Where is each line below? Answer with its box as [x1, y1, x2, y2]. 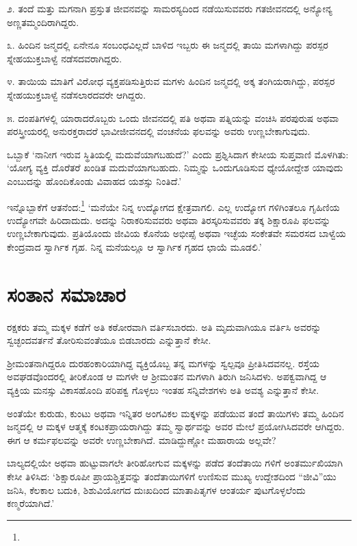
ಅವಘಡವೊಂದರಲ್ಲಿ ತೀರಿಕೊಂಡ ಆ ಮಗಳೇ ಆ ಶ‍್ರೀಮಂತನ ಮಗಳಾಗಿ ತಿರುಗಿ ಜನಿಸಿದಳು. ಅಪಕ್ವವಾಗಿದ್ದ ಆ [7, 369, 327, 384]
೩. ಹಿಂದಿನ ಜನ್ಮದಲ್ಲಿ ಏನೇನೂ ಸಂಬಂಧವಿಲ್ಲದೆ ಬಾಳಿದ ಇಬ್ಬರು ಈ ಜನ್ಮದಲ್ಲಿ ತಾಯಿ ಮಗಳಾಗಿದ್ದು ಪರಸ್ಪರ [7, 38, 328, 52]
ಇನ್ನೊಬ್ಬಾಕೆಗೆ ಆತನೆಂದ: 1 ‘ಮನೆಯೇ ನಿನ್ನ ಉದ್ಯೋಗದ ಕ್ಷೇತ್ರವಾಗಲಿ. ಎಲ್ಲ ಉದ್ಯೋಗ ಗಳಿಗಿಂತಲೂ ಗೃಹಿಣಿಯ [7, 197, 340, 214]
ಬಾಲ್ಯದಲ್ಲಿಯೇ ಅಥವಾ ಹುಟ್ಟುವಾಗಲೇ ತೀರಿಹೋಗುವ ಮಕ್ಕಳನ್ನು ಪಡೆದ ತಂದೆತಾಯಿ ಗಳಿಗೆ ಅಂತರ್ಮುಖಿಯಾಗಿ [7, 456, 343, 470]
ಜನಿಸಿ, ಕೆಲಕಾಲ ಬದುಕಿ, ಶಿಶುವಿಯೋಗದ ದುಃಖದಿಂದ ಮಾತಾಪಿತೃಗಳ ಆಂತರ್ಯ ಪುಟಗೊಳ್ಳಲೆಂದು [7, 482, 306, 497]
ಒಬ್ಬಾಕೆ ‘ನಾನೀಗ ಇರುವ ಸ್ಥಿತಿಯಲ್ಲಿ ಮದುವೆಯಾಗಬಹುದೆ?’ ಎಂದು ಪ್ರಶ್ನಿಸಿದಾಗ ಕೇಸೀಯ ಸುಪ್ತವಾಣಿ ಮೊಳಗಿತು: [7, 147, 349, 161]
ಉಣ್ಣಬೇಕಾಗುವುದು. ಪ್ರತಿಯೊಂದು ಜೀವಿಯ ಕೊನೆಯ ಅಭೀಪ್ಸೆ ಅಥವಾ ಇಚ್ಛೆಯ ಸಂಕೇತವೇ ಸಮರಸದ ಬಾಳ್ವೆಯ [7, 226, 346, 240]
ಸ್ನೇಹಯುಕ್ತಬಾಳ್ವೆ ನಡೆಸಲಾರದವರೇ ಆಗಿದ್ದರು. [7, 87, 146, 101]
